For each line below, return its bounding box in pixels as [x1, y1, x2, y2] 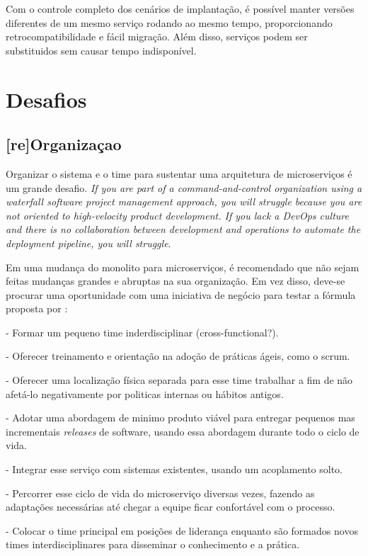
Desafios [6, 84, 87, 113]
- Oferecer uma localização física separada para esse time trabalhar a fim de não [6, 373, 353, 387]
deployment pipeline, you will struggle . [6, 235, 171, 250]
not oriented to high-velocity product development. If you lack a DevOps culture [6, 208, 349, 222]
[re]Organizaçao [6, 133, 122, 155]
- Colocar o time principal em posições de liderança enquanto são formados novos [6, 523, 358, 538]
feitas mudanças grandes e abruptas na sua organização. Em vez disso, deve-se [6, 273, 345, 288]
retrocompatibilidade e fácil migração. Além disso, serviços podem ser [6, 29, 308, 44]
